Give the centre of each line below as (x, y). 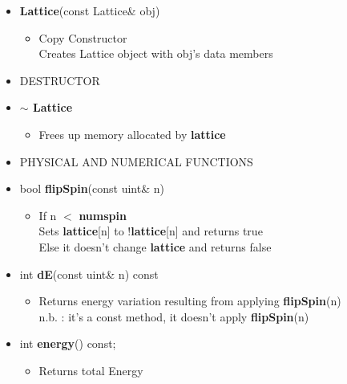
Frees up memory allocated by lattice (132, 134)
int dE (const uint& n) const (89, 274)
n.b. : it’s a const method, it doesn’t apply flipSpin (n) (174, 316)
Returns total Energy (91, 370)
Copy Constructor (83, 37)
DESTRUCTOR (60, 80)
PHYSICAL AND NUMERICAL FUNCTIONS (136, 161)
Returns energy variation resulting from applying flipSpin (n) (190, 301)
